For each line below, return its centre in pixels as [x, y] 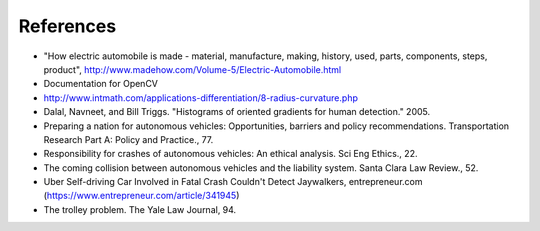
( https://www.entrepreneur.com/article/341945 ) [141, 196]
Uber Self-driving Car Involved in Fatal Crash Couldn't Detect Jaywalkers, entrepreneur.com [233, 182]
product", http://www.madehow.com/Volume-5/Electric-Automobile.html [192, 69]
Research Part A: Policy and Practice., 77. [128, 139]
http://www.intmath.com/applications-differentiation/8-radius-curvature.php [201, 97]
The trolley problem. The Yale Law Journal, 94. [140, 209]
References [67, 26]
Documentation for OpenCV [101, 84]
